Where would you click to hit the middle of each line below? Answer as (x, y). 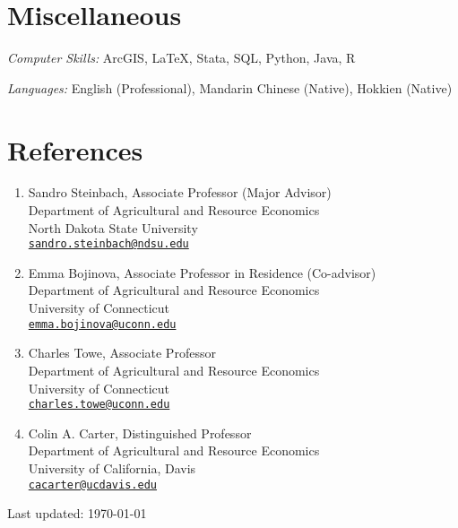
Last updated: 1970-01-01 (77, 513)
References (75, 149)
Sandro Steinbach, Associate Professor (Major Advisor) (180, 192)
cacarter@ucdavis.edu (92, 485)
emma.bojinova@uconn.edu (102, 324)
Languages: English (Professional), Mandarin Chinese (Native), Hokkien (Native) (230, 87)
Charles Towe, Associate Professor (122, 353)
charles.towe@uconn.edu (99, 405)
